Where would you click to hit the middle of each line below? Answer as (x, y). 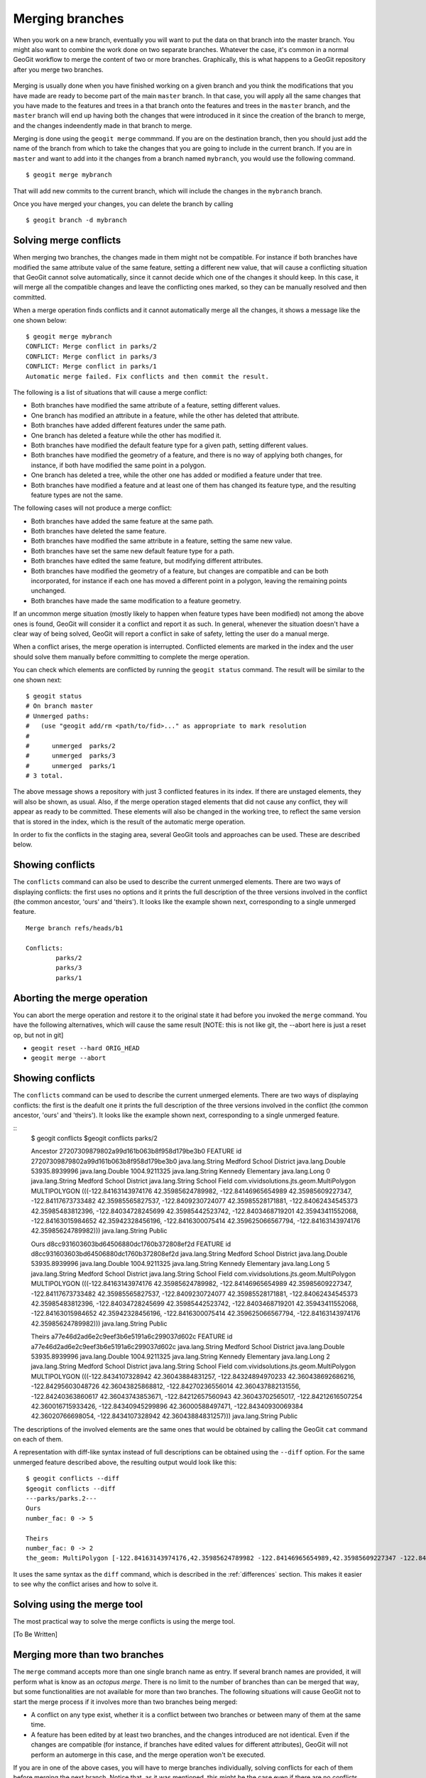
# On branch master (60, 706)
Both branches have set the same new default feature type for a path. (132, 550)
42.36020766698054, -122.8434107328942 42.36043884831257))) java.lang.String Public (164, 1416)
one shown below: (40, 320)
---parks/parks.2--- (61, 1498)
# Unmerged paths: (58, 716)
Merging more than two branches (89, 1655)
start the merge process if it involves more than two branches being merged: (125, 1702)
